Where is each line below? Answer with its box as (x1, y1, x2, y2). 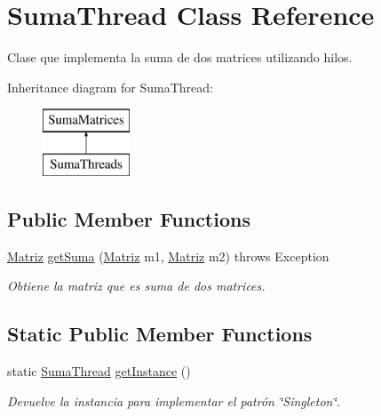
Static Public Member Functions (7, 320, 313, 348)
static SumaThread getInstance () (7, 362, 191, 380)
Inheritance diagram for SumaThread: (7, 77, 213, 96)
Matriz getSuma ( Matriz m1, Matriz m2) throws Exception (7, 246, 329, 265)
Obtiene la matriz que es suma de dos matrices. (7, 276, 266, 295)
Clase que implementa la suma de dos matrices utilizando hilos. (7, 48, 353, 67)
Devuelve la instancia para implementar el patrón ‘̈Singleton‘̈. (7, 391, 341, 410)
